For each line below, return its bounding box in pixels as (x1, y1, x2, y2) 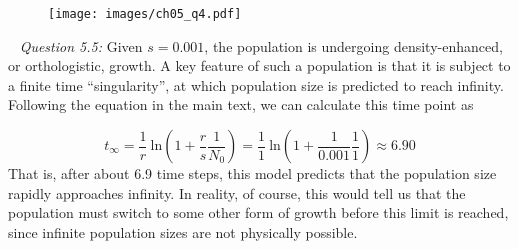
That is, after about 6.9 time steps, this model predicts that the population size (8, 163, 497, 184)
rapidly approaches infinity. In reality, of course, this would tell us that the (8, 182, 466, 203)
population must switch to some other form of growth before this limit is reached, (8, 202, 509, 223)
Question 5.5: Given (19, 35, 143, 56)
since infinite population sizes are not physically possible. (8, 221, 358, 242)
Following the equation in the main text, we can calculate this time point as (8, 94, 474, 115)
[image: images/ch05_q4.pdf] (48, 7, 242, 21)
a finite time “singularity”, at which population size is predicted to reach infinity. (8, 74, 504, 95)
